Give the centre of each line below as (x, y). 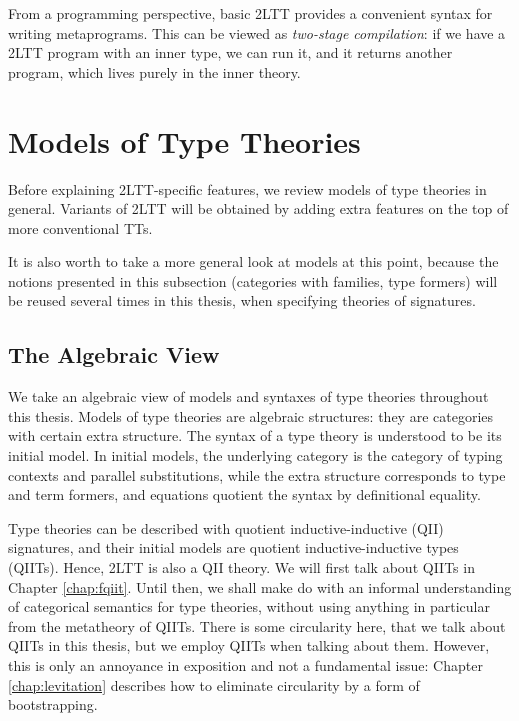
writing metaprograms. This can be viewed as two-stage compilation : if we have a (257, 32)
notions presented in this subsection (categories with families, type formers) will (253, 280)
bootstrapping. (53, 704)
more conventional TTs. (80, 227)
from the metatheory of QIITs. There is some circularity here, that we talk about (257, 625)
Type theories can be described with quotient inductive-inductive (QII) (226, 527)
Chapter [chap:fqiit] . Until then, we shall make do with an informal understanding (260, 586)
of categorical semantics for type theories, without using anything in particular (249, 606)
